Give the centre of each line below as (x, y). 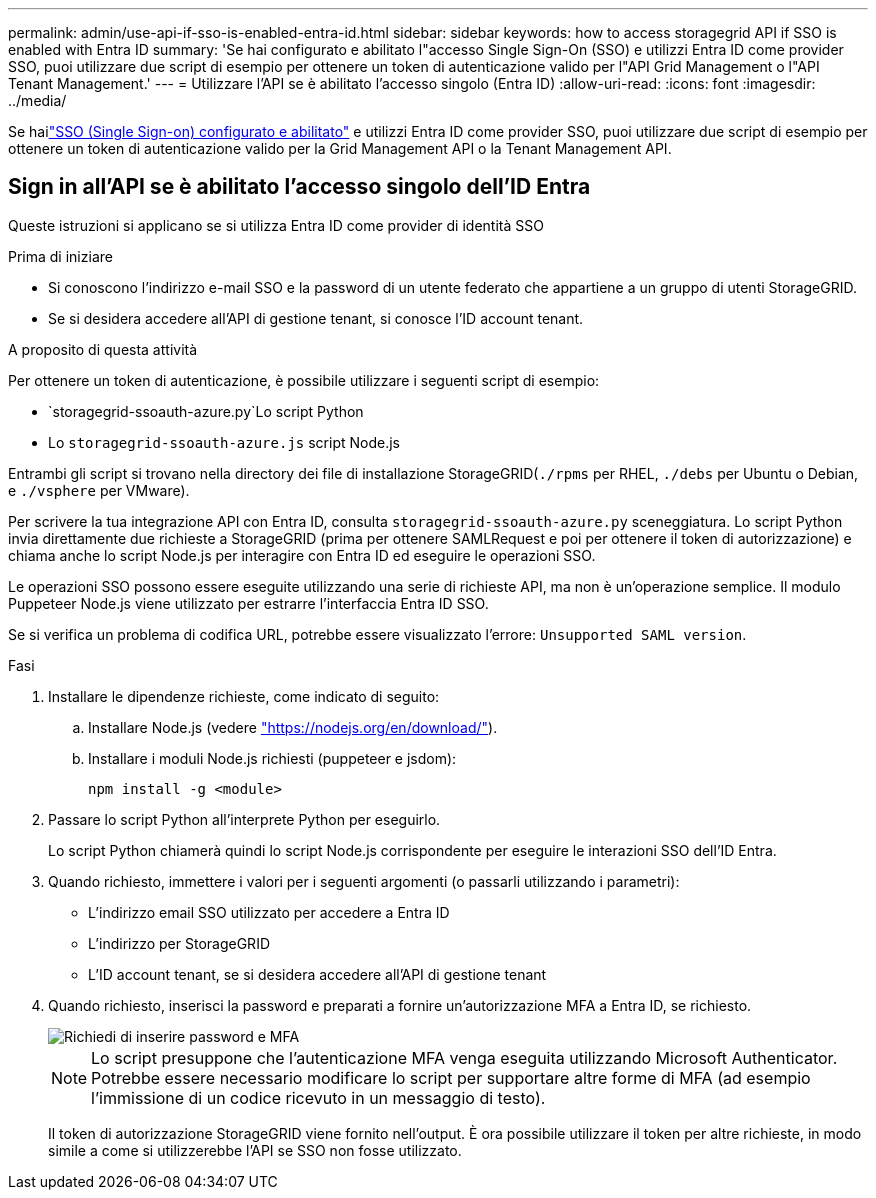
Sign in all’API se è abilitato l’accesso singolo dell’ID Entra (299, 187)
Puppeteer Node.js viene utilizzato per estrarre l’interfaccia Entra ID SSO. (248, 603)
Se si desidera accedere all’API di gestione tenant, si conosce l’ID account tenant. (316, 318)
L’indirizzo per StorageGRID (179, 943)
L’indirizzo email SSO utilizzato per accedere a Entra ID (269, 912)
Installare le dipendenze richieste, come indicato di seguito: (244, 696)
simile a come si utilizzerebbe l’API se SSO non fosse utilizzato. (255, 1150)
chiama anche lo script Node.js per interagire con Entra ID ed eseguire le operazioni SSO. (302, 555)
